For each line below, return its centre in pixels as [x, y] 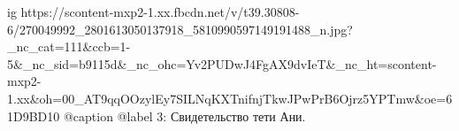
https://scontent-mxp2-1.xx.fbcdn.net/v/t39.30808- [160, 12]
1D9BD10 [34, 116]
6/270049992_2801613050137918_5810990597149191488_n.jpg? [180, 29]
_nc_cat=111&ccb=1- [69, 46]
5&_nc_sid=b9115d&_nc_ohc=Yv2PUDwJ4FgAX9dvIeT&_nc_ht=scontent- [222, 63]
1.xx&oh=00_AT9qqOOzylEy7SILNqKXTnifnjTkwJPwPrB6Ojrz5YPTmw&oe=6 [230, 98]
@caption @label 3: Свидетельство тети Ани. [184, 116]
